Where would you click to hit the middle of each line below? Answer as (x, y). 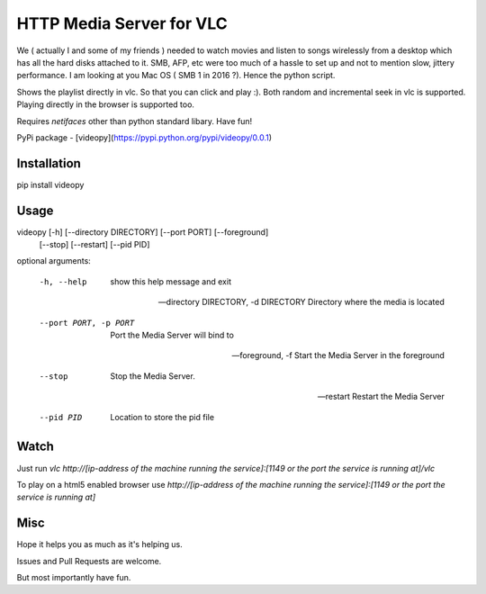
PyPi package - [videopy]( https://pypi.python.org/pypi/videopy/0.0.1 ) (144, 137)
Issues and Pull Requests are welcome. (89, 561)
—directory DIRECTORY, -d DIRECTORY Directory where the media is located (301, 302)
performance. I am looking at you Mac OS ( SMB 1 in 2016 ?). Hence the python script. (176, 76)
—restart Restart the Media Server (381, 397)
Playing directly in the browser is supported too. (106, 104)
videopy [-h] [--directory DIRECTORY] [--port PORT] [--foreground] (143, 232)
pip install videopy (50, 184)
